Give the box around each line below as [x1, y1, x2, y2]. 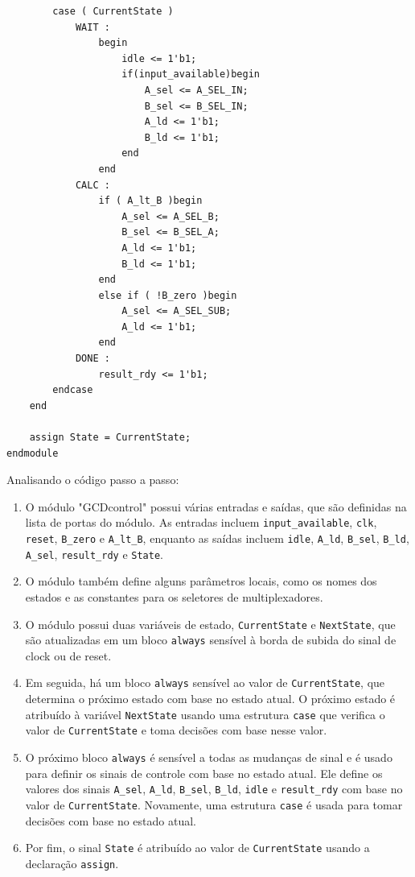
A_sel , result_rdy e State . [25, 545, 163, 562]
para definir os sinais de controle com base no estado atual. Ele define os [25, 764, 383, 781]
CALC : [75, 179, 110, 191]
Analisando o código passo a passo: [6, 471, 179, 488]
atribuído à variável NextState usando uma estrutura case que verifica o [25, 705, 385, 722]
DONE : [75, 353, 110, 365]
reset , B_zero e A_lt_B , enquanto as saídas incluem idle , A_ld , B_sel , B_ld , [25, 530, 409, 547]
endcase [52, 384, 93, 396]
